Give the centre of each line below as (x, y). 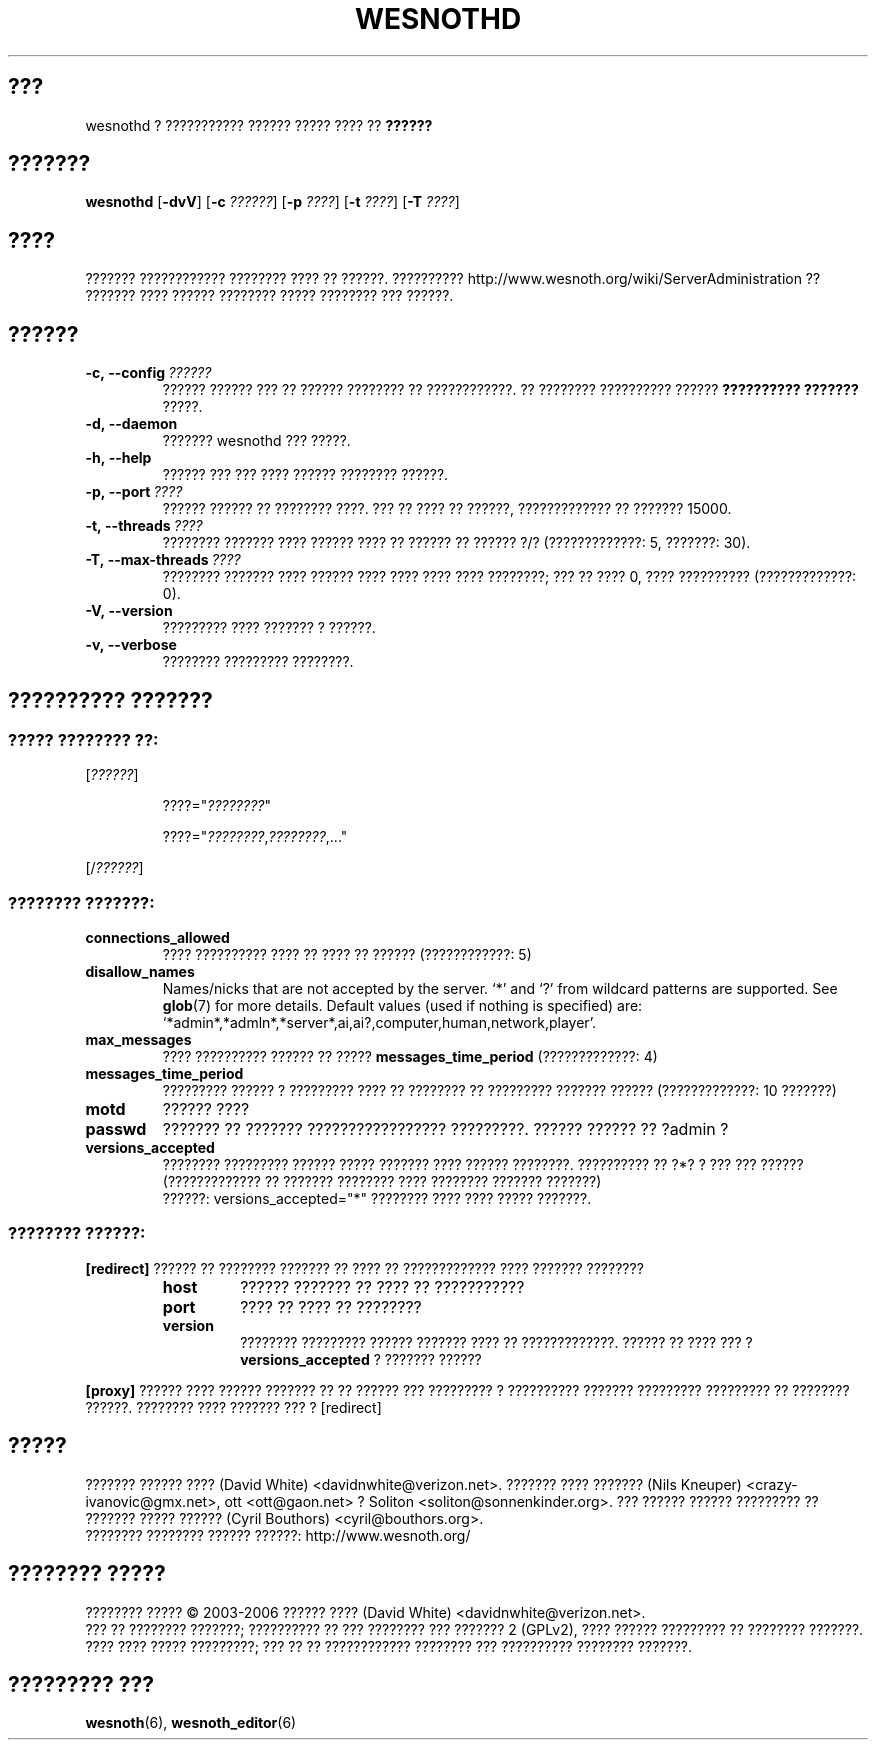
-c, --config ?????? (148, 373)
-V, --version (129, 611)
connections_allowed (157, 938)
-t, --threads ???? (144, 526)
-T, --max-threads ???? (163, 560)
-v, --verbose (131, 645)
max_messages (138, 1040)
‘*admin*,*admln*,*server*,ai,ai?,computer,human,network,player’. (379, 1023)
